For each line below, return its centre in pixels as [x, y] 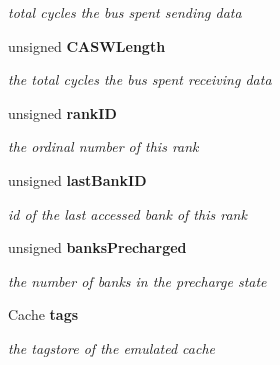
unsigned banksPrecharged [97, 247]
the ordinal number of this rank [103, 146]
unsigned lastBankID [77, 179]
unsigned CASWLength [87, 45]
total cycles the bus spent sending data [125, 12]
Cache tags [43, 314]
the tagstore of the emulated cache [111, 347]
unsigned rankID [62, 112]
